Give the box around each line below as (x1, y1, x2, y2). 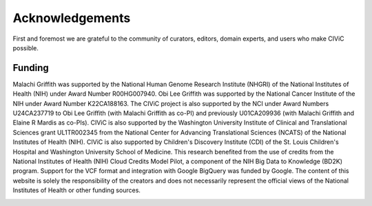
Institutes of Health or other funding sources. (12, 186, 141, 194)
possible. (12, 43, 39, 52)
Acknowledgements (12, 10, 131, 25)
